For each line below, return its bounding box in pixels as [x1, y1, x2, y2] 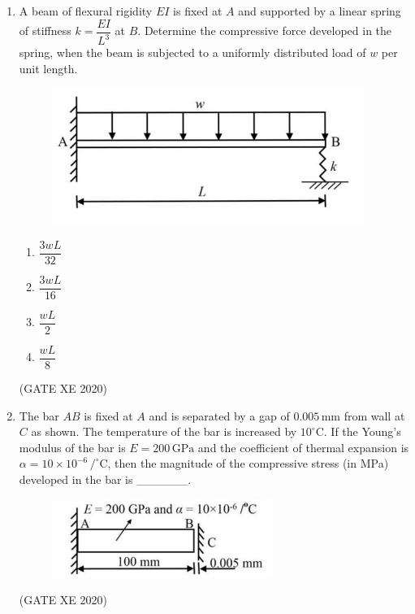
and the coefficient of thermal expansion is [197, 438, 409, 455]
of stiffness [19, 22, 71, 39]
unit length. [19, 59, 78, 76]
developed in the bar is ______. [19, 471, 192, 487]
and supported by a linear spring [238, 2, 401, 19]
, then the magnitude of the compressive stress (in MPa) [107, 455, 389, 472]
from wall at [344, 407, 405, 424]
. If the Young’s [323, 423, 401, 440]
